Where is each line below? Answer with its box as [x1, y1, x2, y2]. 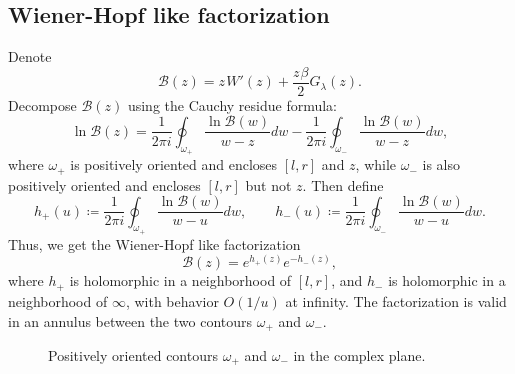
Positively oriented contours [48, 344, 218, 365]
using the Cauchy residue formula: [127, 94, 338, 115]
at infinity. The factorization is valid [285, 290, 507, 311]
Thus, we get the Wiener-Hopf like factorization [8, 233, 301, 254]
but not [245, 174, 292, 195]
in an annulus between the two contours [8, 310, 253, 331]
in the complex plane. [293, 344, 426, 365]
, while [355, 154, 397, 175]
